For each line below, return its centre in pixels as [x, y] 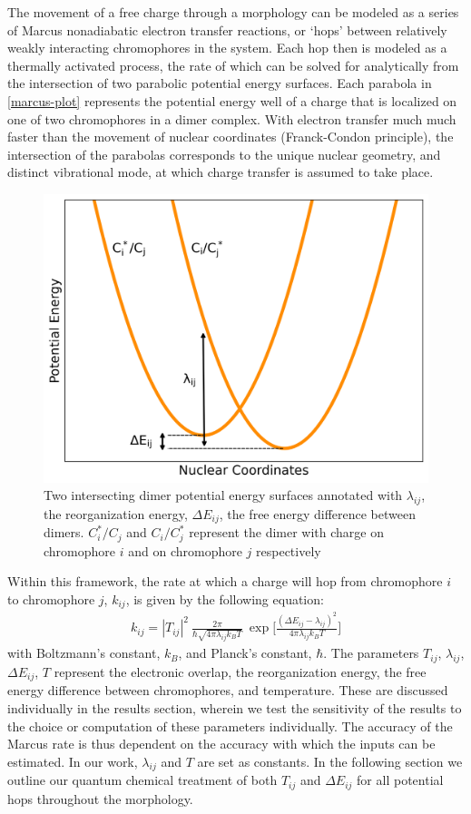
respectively [289, 550]
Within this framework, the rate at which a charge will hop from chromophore [225, 581]
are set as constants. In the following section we [330, 761]
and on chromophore [185, 550]
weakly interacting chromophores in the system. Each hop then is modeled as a [227, 48]
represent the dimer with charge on [287, 532]
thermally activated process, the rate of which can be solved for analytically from [233, 65]
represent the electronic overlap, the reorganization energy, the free [240, 671]
